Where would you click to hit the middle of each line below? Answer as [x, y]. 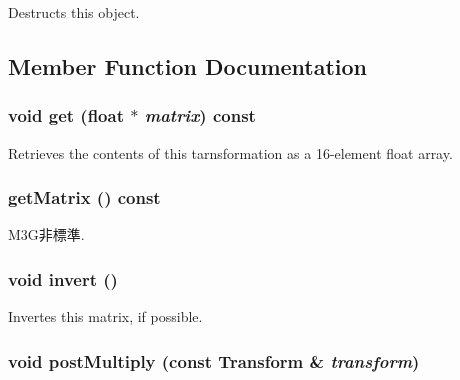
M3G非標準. [46, 234]
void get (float [66, 115]
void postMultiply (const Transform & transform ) [214, 360]
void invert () [63, 278]
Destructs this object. [74, 12]
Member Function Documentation [188, 65]
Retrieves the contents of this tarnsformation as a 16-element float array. [230, 152]
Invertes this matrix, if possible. [105, 316]
